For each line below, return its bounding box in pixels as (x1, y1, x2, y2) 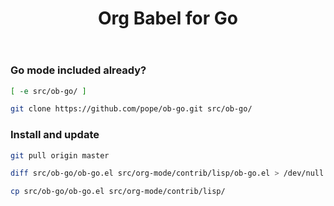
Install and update (10, 128, 100, 142)
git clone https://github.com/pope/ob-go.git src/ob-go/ (10, 104, 253, 114)
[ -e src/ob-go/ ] (10, 86, 87, 96)
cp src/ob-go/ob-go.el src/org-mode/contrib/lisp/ (10, 187, 226, 197)
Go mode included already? (10, 63, 147, 77)
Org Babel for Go (98, 7, 238, 30)
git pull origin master (10, 150, 110, 161)
